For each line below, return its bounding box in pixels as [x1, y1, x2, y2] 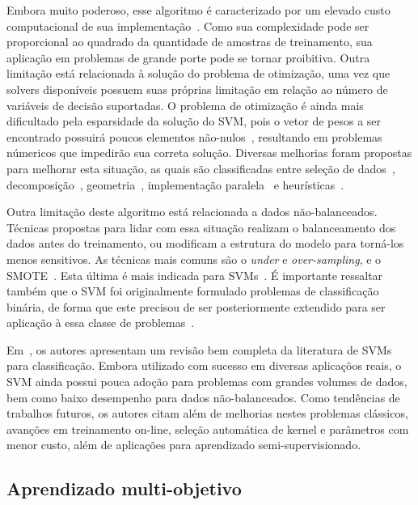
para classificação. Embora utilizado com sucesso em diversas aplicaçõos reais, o [6, 357, 402, 374]
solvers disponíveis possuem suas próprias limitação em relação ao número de [6, 80, 388, 97]
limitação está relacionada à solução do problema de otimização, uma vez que [6, 65, 391, 82]
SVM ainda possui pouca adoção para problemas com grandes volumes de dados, [6, 373, 407, 390]
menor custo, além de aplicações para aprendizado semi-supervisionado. [6, 436, 361, 453]
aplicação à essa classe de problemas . [6, 314, 195, 331]
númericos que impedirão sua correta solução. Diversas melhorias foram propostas [6, 144, 412, 161]
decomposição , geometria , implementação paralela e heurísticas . [6, 176, 344, 193]
